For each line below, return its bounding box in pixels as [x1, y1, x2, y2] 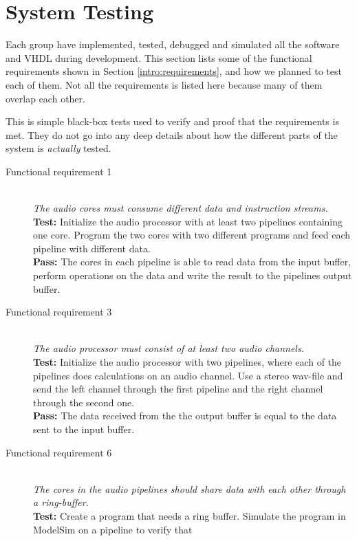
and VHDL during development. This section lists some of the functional [6, 50, 312, 65]
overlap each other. [6, 91, 85, 105]
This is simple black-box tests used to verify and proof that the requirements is [6, 114, 339, 129]
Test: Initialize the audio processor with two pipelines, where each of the [33, 355, 342, 368]
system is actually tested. [6, 141, 111, 155]
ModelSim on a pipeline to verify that [33, 522, 193, 536]
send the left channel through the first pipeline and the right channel [33, 382, 323, 396]
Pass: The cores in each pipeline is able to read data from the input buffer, [33, 254, 351, 269]
